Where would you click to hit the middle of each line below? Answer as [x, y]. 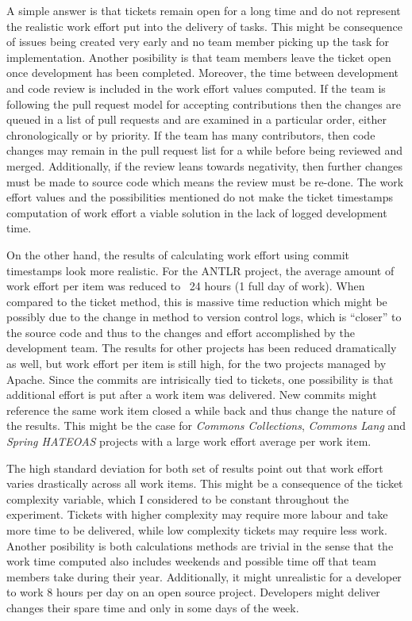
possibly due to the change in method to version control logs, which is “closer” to [204, 317]
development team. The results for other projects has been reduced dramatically [202, 348]
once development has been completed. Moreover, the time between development [202, 73]
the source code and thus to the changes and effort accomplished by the [181, 332]
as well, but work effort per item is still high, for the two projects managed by [196, 364]
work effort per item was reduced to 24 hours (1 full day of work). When [186, 286]
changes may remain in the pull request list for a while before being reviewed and [204, 150]
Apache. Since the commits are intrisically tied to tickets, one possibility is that [200, 379]
